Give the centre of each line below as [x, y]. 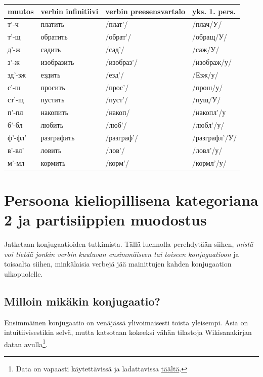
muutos [21, 11]
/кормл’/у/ [209, 162]
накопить [54, 112]
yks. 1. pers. [214, 11]
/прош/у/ [208, 87]
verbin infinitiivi [70, 11]
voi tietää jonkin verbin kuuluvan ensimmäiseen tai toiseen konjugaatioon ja [122, 254]
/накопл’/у [209, 112]
